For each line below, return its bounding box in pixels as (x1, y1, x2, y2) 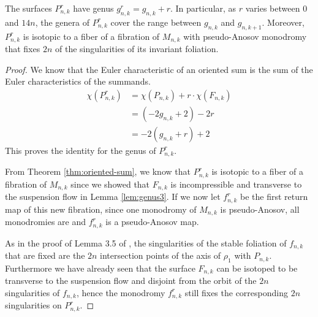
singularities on (5, 299, 62, 311)
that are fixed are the (5, 249, 85, 262)
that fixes (5, 42, 40, 55)
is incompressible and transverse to (170, 177, 302, 190)
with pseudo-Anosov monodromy (183, 29, 307, 42)
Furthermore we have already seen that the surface (5, 261, 195, 274)
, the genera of (35, 15, 89, 28)
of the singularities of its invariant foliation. (55, 42, 219, 55)
